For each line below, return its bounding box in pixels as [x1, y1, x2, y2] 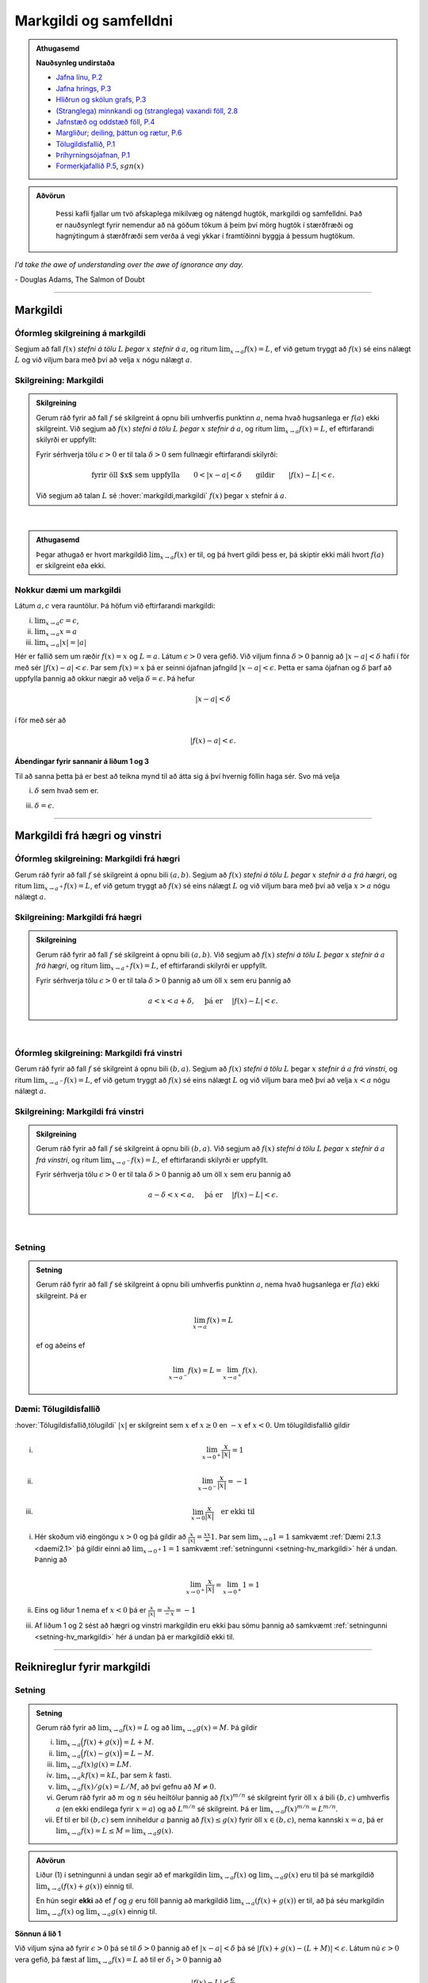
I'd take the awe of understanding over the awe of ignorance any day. [14, 260, 244, 270]
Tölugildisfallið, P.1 [55, 139, 116, 148]
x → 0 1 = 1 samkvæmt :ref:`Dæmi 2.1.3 [258, 1532, 381, 1544]
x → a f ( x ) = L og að [108, 1722, 170, 1734]
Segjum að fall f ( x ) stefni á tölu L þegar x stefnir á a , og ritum [14, 343, 218, 353]
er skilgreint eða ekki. [36, 561, 106, 570]
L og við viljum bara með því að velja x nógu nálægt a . [14, 355, 193, 365]
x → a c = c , [45, 616, 79, 627]
